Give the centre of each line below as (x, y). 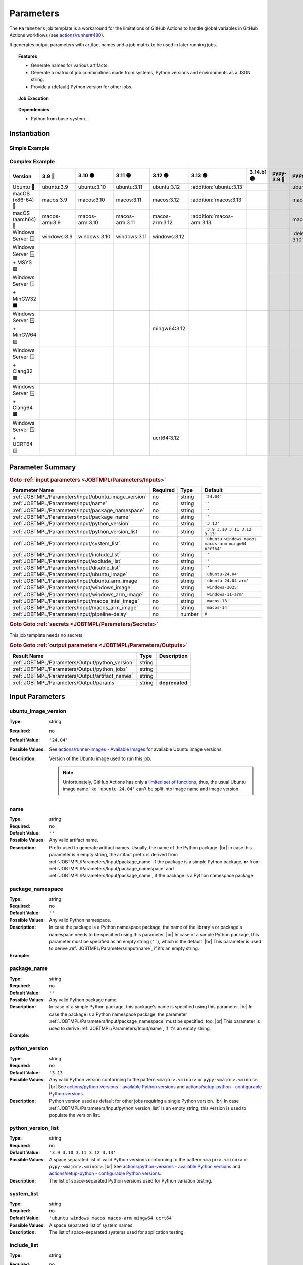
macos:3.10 (92, 200)
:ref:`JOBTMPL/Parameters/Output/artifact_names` (73, 676)
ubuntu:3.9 (55, 187)
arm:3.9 (51, 223)
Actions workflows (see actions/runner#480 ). (57, 35)
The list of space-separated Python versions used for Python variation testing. (131, 1180)
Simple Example (30, 148)
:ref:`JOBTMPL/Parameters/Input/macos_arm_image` (75, 607)
